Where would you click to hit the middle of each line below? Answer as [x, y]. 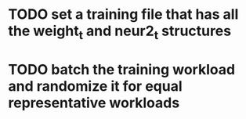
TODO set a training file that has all [123, 14]
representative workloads [94, 103]
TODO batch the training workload [122, 69]
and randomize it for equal [95, 86]
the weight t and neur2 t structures [120, 32]
